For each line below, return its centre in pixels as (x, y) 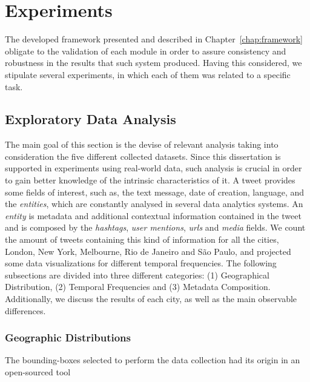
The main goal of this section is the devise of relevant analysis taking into (142, 144)
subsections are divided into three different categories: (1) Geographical (137, 275)
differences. (25, 310)
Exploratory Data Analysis (91, 119)
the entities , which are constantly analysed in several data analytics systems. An (154, 204)
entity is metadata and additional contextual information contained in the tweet (153, 215)
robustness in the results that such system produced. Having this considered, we (153, 63)
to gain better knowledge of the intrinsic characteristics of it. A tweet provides (150, 180)
